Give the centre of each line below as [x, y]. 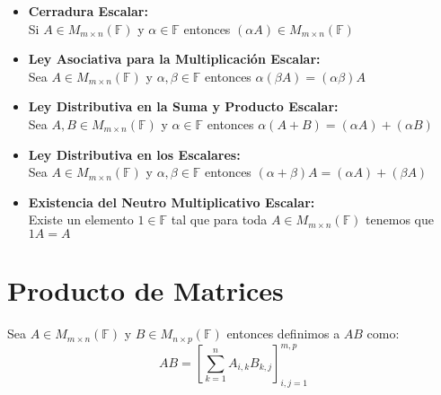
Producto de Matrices [146, 290]
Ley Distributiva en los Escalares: [134, 154]
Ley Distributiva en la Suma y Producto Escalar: [183, 106]
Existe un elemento [81, 219]
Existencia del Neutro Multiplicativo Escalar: [172, 202]
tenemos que [400, 219]
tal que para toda [219, 219]
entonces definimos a [283, 334]
